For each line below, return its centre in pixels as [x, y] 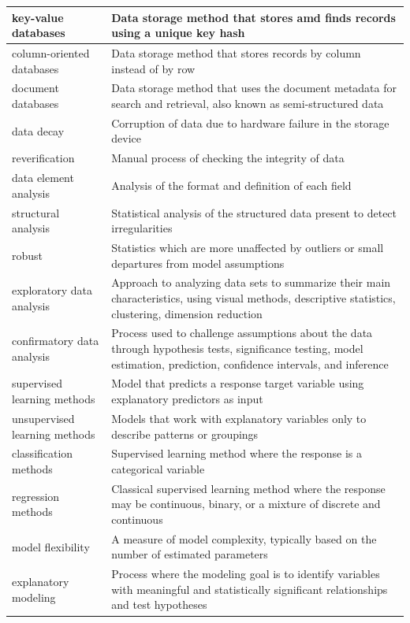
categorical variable [158, 468]
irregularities [142, 228]
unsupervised [43, 418]
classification [43, 453]
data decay [38, 130]
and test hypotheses [159, 604]
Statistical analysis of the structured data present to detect [254, 212]
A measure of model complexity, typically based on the [244, 538]
